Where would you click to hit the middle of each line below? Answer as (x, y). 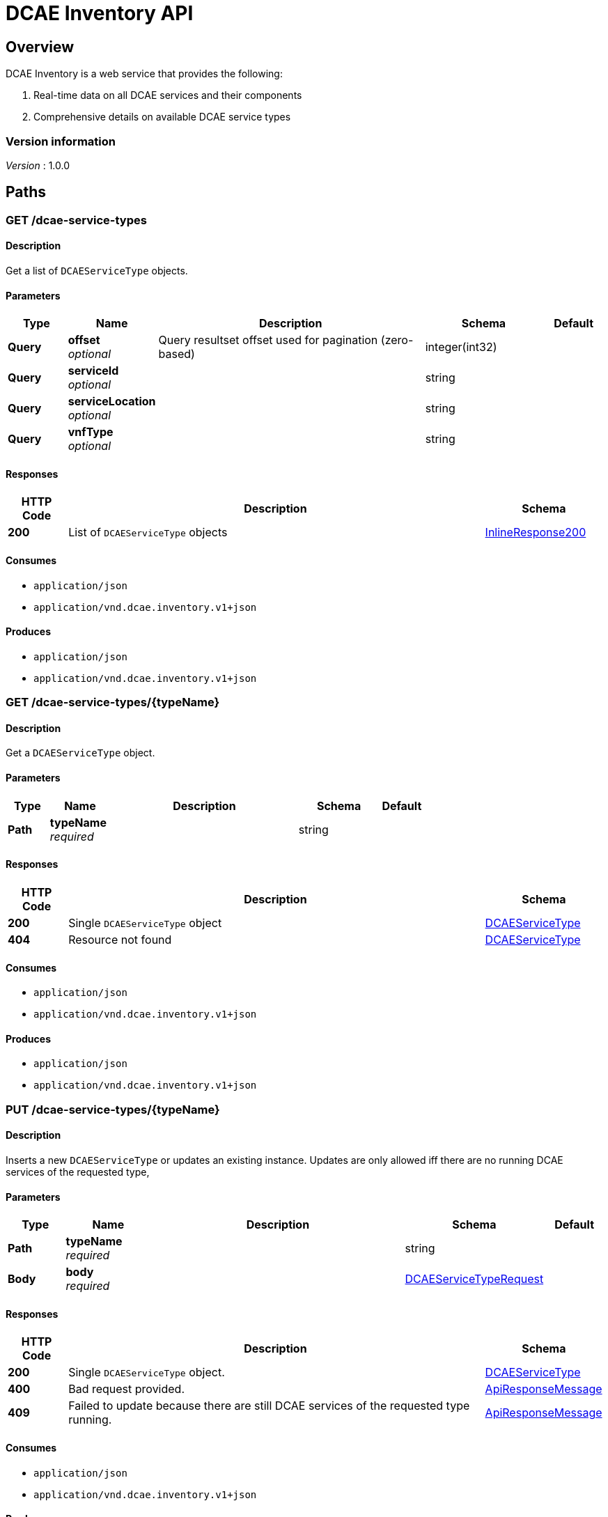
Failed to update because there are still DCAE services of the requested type (269, 1406)
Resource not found (120, 939)
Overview (40, 47)
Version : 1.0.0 (38, 165)
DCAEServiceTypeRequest (474, 1279)
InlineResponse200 (536, 532)
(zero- (397, 340)
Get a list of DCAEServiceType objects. (97, 270)
